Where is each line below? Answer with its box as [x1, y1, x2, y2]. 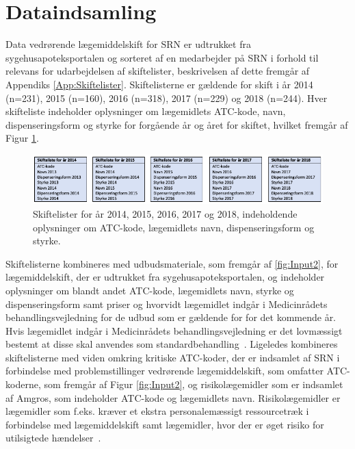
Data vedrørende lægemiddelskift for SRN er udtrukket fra [5, 37, 251, 51]
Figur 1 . [5, 131, 39, 145]
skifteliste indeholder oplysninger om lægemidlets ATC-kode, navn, [5, 104, 286, 118]
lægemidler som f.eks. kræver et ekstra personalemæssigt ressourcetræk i [5, 404, 309, 418]
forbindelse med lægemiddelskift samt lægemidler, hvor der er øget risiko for [5, 417, 324, 431]
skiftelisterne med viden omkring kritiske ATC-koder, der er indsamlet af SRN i [5, 350, 340, 364]
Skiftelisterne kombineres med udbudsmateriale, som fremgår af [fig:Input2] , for [5, 256, 339, 270]
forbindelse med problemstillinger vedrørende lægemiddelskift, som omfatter [5, 363, 324, 378]
